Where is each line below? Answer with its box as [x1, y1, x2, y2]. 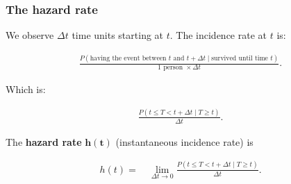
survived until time [211, 54, 268, 62]
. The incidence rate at [169, 28, 267, 42]
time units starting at [72, 28, 164, 42]
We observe [6, 28, 54, 42]
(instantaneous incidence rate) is [115, 134, 253, 149]
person [163, 63, 183, 71]
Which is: [6, 81, 46, 96]
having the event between [90, 54, 167, 62]
